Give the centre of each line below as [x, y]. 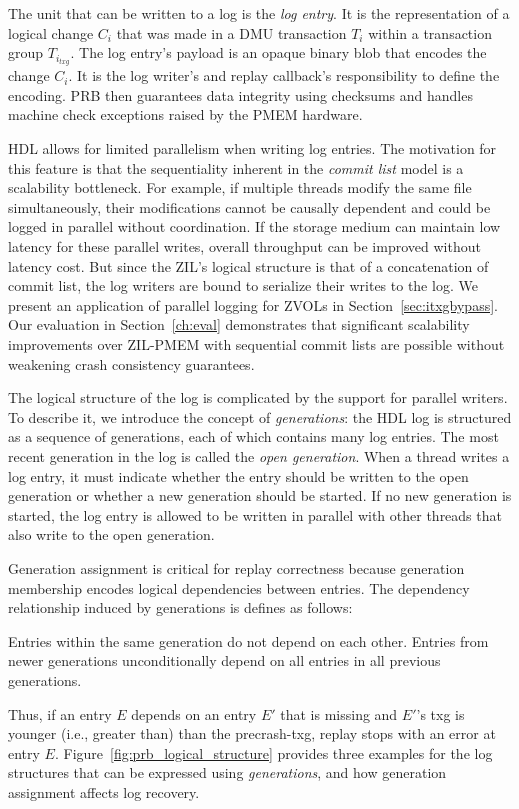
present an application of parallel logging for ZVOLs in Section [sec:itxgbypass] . [253, 304]
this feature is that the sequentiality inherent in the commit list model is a [236, 167]
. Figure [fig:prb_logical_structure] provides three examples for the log [273, 752]
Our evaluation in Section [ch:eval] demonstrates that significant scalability [239, 324]
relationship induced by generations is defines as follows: [180, 607]
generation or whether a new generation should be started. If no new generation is [260, 495]
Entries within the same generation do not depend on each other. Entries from [248, 640]
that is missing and [339, 713]
